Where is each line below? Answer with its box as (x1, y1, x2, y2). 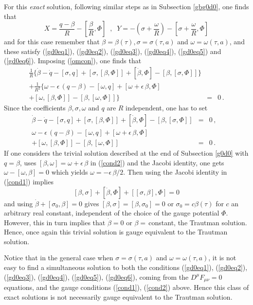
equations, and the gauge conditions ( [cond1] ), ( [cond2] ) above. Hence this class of (4, 282, 249, 292)
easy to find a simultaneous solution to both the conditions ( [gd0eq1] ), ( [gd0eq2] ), (4, 262, 248, 272)
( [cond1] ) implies (4, 176, 54, 186)
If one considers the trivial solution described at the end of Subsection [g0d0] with (4, 148, 249, 158)
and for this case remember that (4, 36, 100, 47)
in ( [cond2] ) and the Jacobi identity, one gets (90, 157, 224, 167)
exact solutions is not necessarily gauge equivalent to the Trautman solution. (4, 291, 233, 302)
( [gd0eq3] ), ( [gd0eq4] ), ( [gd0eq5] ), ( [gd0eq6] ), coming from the (4, 271, 189, 282)
